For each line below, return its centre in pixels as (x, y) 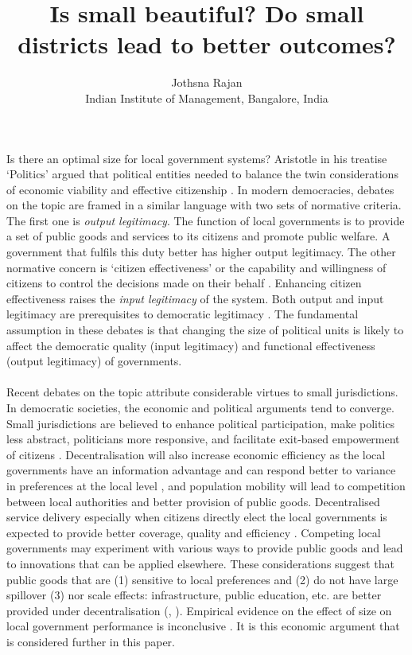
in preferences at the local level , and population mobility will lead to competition (206, 485)
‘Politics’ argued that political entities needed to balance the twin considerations (202, 174)
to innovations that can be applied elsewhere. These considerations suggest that (200, 563)
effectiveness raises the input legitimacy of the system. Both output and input (195, 298)
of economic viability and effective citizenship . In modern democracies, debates (200, 189)
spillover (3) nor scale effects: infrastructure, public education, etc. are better (194, 595)
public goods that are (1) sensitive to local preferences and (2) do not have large (202, 579)
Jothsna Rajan (207, 82)
